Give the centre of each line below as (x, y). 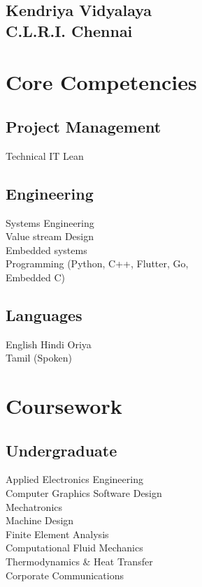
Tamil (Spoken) (39, 358)
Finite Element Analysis (57, 534)
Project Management (84, 126)
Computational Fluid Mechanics (74, 548)
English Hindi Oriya (49, 344)
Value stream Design (50, 236)
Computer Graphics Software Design (84, 493)
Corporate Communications (65, 575)
